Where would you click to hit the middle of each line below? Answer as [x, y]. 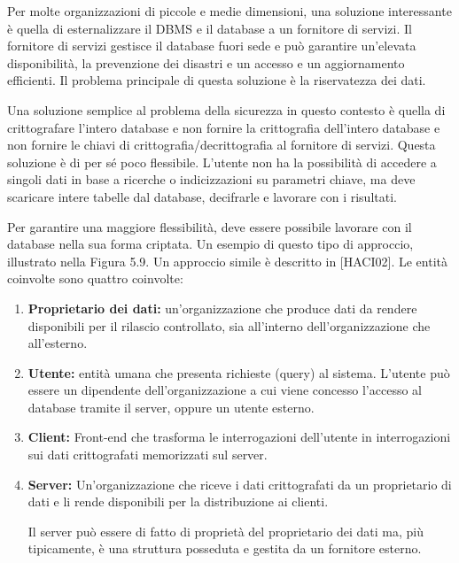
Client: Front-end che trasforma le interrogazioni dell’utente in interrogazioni [239, 437]
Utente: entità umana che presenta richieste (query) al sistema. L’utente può [239, 372]
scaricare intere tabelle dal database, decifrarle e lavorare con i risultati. [202, 196]
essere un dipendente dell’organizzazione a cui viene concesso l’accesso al [225, 390]
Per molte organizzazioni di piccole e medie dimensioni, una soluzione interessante [229, 11]
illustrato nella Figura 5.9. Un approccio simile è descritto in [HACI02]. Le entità [227, 261]
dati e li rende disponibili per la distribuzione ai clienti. [178, 501]
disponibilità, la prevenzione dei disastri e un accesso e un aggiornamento [206, 62]
